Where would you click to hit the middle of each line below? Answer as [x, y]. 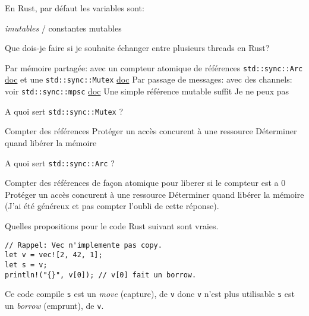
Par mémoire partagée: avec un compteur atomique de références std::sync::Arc [154, 67]
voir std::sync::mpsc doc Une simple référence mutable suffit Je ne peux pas [147, 91]
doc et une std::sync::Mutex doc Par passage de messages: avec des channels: [149, 79]
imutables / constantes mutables [63, 28]
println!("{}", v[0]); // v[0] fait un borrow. [101, 275]
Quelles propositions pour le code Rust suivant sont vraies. [112, 226]
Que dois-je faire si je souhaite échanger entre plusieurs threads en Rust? [137, 48]
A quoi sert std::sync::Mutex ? [64, 111]
